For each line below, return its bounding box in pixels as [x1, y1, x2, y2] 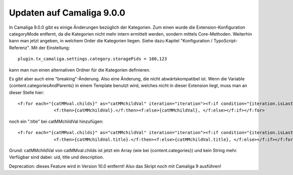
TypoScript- [213, 38, 238, 44]
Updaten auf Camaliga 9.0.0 [9, 7, 126, 18]
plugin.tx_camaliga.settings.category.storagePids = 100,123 [18, 56, 167, 62]
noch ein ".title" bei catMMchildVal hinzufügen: [9, 118, 104, 124]
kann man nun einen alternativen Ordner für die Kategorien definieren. [9, 67, 151, 73]
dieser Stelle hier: [9, 89, 44, 95]
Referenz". [9, 44, 30, 51]
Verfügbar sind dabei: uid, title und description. [9, 154, 104, 160]
